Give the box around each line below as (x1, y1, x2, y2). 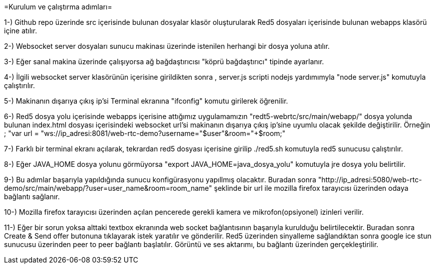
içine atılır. (4, 26, 37, 35)
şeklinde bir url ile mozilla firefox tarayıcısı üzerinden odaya (214, 184, 409, 192)
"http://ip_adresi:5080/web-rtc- (318, 175, 422, 184)
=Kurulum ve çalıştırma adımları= (4, 2, 112, 11)
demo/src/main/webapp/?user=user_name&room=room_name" (4, 184, 213, 192)
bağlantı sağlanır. (4, 192, 60, 201)
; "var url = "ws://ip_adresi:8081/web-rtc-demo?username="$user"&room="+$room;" (4, 129, 286, 137)
